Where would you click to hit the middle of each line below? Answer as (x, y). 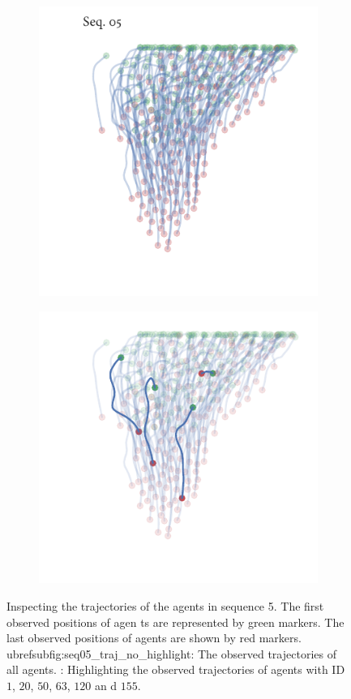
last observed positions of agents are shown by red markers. (154, 638)
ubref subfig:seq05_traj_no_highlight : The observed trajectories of (171, 653)
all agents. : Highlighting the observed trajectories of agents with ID (176, 669)
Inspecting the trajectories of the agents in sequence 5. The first (165, 606)
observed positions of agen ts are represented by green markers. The (175, 622)
